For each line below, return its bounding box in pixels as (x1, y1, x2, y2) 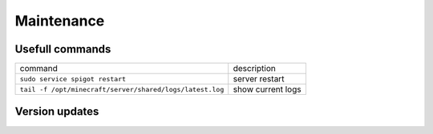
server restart (233, 73, 285, 85)
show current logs (233, 84, 301, 95)
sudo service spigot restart (19, 74, 127, 83)
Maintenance (14, 12, 105, 30)
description (233, 63, 276, 74)
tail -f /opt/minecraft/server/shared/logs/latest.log (19, 85, 225, 93)
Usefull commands (14, 42, 111, 56)
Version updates (14, 104, 99, 119)
